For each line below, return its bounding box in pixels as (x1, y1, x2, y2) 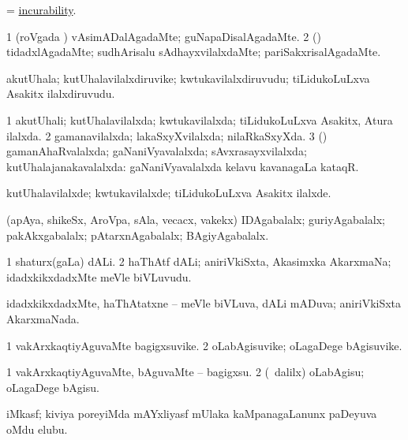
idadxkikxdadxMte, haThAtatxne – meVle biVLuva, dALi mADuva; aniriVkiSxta (6, 295, 402, 311)
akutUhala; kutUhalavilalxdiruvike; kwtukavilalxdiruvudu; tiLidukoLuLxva (6, 69, 370, 86)
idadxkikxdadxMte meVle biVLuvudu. (6, 268, 192, 285)
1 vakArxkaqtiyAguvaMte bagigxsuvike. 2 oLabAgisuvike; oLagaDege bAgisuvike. (6, 337, 402, 353)
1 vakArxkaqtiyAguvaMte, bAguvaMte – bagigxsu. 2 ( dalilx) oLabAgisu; (6, 364, 365, 380)
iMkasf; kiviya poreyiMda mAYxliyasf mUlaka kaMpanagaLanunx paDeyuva (6, 405, 377, 422)
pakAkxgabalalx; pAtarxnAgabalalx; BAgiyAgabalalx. (6, 226, 269, 243)
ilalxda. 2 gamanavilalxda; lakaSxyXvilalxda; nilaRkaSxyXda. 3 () (6, 127, 328, 144)
